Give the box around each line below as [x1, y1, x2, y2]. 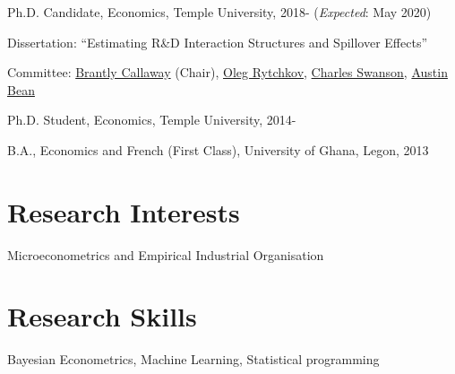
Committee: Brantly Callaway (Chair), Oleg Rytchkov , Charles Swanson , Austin [7, 63, 448, 82]
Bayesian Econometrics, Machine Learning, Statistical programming [7, 350, 380, 369]
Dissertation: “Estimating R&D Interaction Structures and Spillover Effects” [7, 32, 428, 51]
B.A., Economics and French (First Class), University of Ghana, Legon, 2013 [7, 140, 429, 159]
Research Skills [7, 298, 197, 335]
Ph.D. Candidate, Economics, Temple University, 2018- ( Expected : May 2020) [7, 3, 432, 21]
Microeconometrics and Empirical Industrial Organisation [7, 245, 324, 264]
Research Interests [7, 193, 240, 230]
